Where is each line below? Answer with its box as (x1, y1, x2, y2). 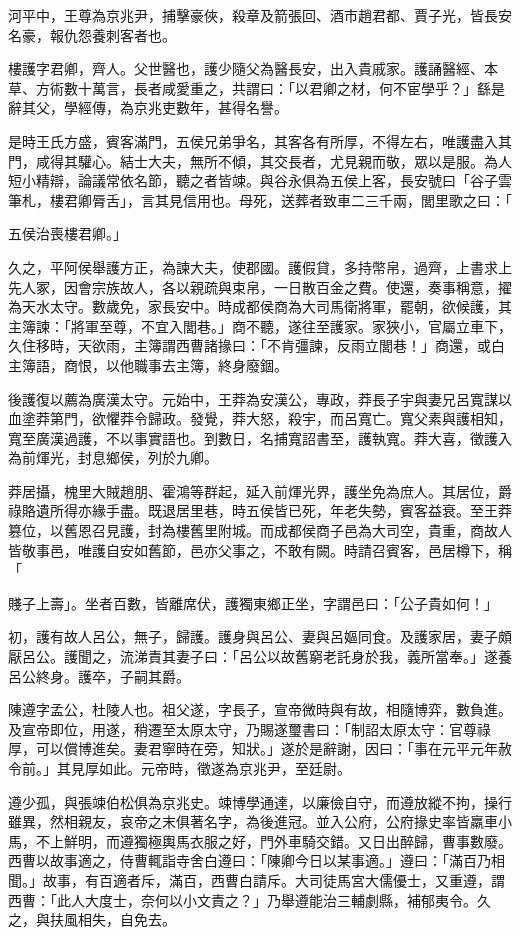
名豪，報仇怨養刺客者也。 (8, 24, 176, 45)
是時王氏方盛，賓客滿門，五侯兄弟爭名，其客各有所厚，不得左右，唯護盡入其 (8, 130, 512, 151)
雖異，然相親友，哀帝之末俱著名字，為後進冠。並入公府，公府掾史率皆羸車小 (8, 811, 512, 832)
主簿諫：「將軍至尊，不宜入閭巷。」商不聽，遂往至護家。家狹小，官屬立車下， (8, 315, 512, 336)
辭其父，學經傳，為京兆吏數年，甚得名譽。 (8, 97, 288, 118)
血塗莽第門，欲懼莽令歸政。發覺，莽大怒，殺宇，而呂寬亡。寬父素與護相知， (8, 408, 512, 429)
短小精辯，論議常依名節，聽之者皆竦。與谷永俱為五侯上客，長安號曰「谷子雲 (8, 170, 512, 191)
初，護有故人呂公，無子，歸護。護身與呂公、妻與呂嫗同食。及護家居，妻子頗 (8, 626, 512, 647)
